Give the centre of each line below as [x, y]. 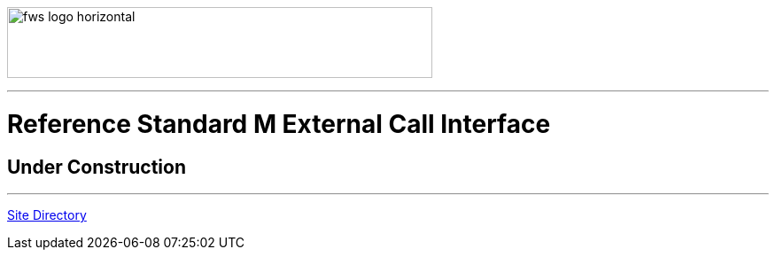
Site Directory [47, 214]
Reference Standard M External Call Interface [279, 124]
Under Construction [97, 167]
